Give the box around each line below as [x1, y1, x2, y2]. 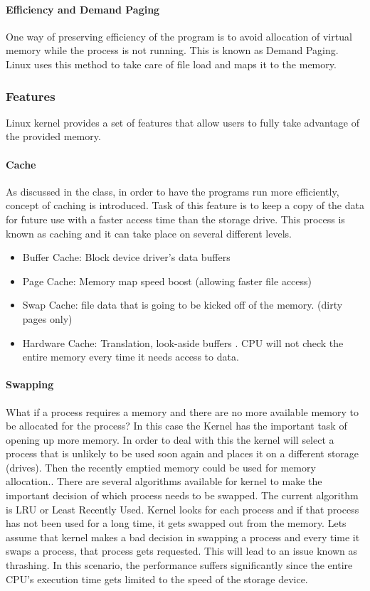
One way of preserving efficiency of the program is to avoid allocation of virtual [6, 28, 352, 43]
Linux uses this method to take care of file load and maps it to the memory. [6, 56, 337, 71]
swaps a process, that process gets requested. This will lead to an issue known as [6, 543, 358, 558]
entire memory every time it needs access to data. [22, 349, 239, 364]
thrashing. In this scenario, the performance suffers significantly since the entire [6, 558, 353, 573]
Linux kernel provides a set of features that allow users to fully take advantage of [6, 115, 359, 129]
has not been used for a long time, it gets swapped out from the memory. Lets [6, 516, 347, 531]
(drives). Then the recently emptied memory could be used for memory [6, 459, 316, 474]
